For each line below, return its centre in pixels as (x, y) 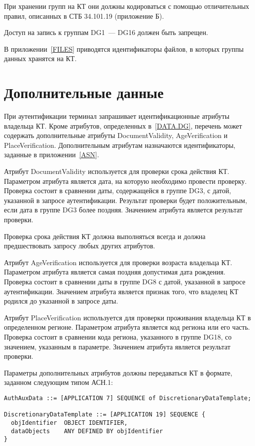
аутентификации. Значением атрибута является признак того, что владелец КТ (121, 291)
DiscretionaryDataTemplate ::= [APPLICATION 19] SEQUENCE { (105, 415)
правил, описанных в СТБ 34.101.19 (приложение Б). (84, 16)
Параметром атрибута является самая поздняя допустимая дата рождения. (115, 272)
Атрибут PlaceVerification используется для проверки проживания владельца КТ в (127, 317)
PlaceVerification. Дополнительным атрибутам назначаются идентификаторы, (120, 145)
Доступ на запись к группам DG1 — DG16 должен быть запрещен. (106, 32)
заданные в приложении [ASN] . (52, 154)
